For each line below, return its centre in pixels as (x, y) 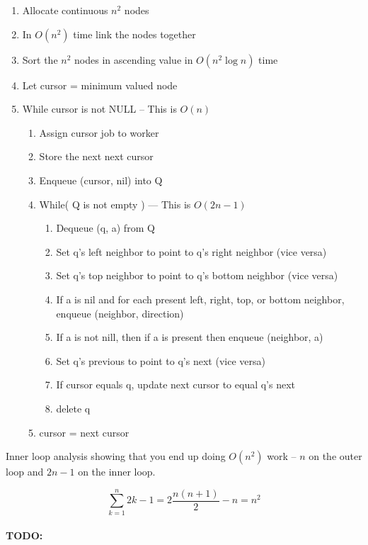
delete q (73, 408)
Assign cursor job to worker (99, 132)
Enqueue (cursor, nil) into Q (101, 180)
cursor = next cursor (84, 432)
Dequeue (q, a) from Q (105, 228)
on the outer (335, 456)
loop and (25, 472)
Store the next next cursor (96, 156)
